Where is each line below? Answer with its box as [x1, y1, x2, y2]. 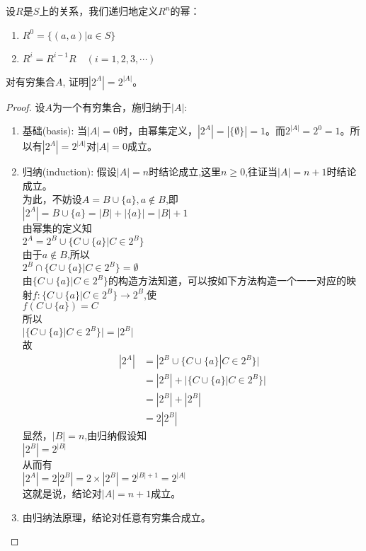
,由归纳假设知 [84, 428, 147, 443]
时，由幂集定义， [118, 123, 198, 138]
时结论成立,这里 [149, 164, 222, 179]
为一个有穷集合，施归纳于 [52, 99, 172, 114]
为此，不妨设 [22, 192, 82, 207]
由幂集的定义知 [22, 220, 92, 235]
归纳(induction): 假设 [22, 164, 117, 179]
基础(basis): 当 [22, 123, 87, 138]
